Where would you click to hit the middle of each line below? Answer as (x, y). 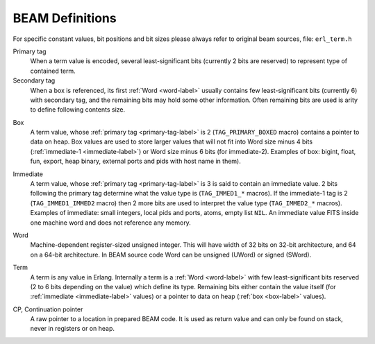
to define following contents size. (77, 110)
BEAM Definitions (65, 18)
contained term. (53, 71)
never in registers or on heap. (72, 329)
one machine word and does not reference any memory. (110, 223)
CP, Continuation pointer (48, 309)
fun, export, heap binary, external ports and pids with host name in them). (135, 161)
